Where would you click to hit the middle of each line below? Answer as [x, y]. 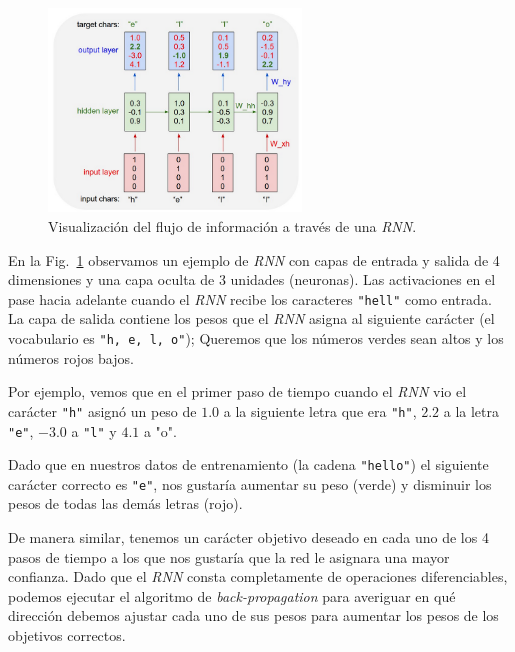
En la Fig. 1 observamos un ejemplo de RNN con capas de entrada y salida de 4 [254, 259]
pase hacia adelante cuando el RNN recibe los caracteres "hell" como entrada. [250, 298]
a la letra [471, 410]
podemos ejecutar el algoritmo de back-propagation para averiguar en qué [232, 595]
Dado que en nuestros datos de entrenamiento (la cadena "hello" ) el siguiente [248, 464]
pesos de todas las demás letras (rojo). [125, 503]
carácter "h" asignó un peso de [102, 410]
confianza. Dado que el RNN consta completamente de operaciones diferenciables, [258, 576]
